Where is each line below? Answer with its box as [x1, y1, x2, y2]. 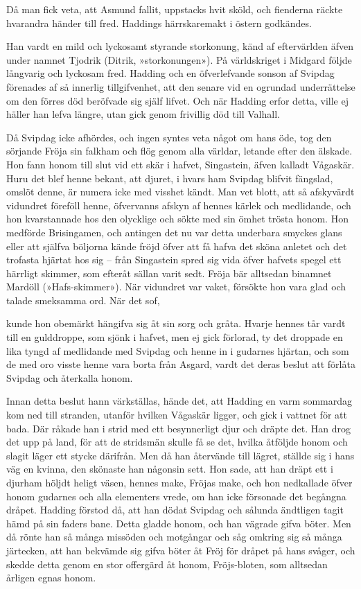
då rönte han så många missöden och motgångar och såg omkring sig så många [6, 529, 342, 544]
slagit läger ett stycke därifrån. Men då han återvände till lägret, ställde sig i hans [6, 448, 355, 462]
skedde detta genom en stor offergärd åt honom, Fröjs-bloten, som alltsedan [6, 556, 328, 571]
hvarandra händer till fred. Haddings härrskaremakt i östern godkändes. [6, 15, 312, 30]
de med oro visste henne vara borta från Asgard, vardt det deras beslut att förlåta [6, 357, 355, 371]
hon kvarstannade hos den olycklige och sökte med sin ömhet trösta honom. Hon [6, 211, 349, 226]
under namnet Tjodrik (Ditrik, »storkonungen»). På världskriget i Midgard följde [6, 52, 352, 67]
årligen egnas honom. [6, 570, 96, 585]
